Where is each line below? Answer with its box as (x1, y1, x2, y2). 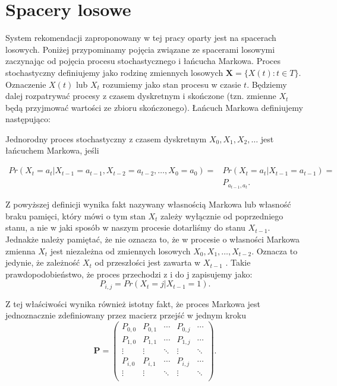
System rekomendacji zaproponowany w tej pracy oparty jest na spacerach (5, 31, 276, 44)
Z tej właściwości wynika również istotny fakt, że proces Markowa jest (5, 297, 261, 310)
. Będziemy (247, 78, 287, 90)
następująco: (5, 113, 51, 125)
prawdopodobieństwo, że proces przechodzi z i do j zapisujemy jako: (5, 267, 253, 280)
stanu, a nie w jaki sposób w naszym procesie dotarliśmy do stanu (5, 221, 245, 234)
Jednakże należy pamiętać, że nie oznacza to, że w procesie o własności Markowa (5, 233, 300, 245)
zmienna (5, 244, 36, 257)
